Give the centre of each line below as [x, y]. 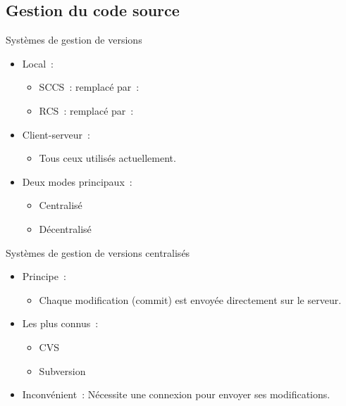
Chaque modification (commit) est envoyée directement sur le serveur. [190, 299]
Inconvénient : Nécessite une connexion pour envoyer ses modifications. [176, 394]
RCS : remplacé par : [86, 110]
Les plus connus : [60, 323]
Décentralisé [65, 228]
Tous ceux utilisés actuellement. [107, 158]
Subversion [62, 370]
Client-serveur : [56, 134]
